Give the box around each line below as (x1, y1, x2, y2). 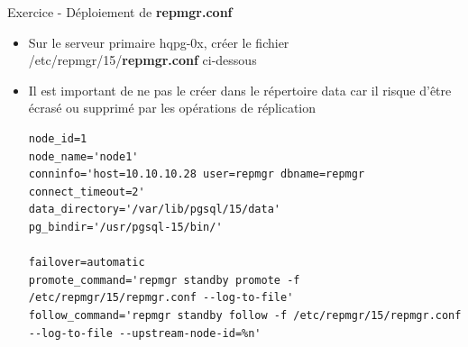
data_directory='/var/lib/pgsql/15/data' (28, 203, 280, 216)
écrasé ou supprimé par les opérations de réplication (28, 98, 317, 117)
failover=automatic (28, 256, 145, 269)
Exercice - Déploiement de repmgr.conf (7, 3, 233, 21)
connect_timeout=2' (28, 185, 145, 198)
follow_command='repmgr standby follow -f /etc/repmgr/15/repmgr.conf (28, 308, 462, 322)
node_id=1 (28, 132, 87, 145)
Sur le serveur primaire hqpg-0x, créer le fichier (28, 32, 289, 51)
